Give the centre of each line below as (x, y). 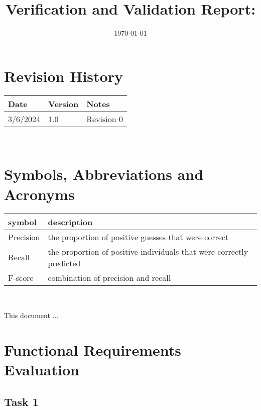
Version (63, 104)
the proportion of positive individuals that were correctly (148, 251)
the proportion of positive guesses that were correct (138, 237)
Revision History (63, 76)
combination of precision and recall (109, 277)
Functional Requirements (93, 349)
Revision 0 (105, 119)
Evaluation (42, 370)
